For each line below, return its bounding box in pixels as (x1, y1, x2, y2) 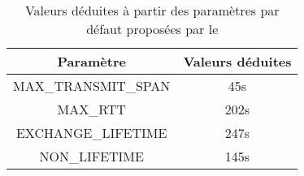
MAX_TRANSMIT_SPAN (13, 76, 171, 95)
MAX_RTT (57, 100, 126, 118)
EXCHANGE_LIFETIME (15, 123, 167, 142)
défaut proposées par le (86, 19, 219, 38)
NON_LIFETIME (39, 147, 144, 165)
